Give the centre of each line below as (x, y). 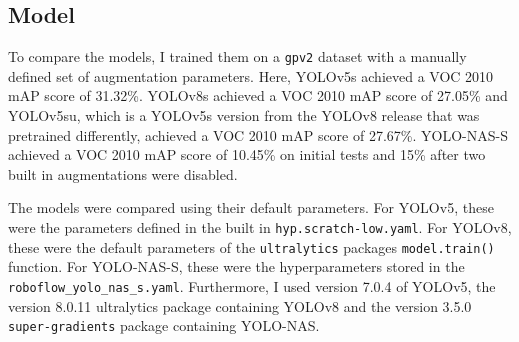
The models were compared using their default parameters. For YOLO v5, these (251, 207)
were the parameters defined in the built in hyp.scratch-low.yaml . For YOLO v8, (260, 227)
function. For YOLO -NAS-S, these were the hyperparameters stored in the (236, 266)
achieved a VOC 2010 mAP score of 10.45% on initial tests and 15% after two (247, 154)
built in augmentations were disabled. (123, 173)
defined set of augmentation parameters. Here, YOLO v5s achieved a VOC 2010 (251, 75)
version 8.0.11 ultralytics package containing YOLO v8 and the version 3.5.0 (240, 305)
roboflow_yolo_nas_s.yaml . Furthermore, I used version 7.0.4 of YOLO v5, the (252, 285)
